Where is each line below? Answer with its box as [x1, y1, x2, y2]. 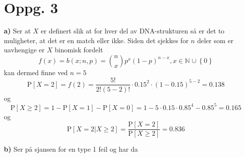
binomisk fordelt [54, 45, 103, 55]
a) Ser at [4, 26, 31, 36]
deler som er [197, 35, 233, 45]
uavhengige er [4, 45, 45, 55]
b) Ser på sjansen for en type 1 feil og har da [4, 144, 138, 154]
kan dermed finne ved [4, 67, 68, 77]
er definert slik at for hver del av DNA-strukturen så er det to [41, 26, 225, 36]
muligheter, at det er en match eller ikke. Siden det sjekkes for [4, 35, 189, 45]
